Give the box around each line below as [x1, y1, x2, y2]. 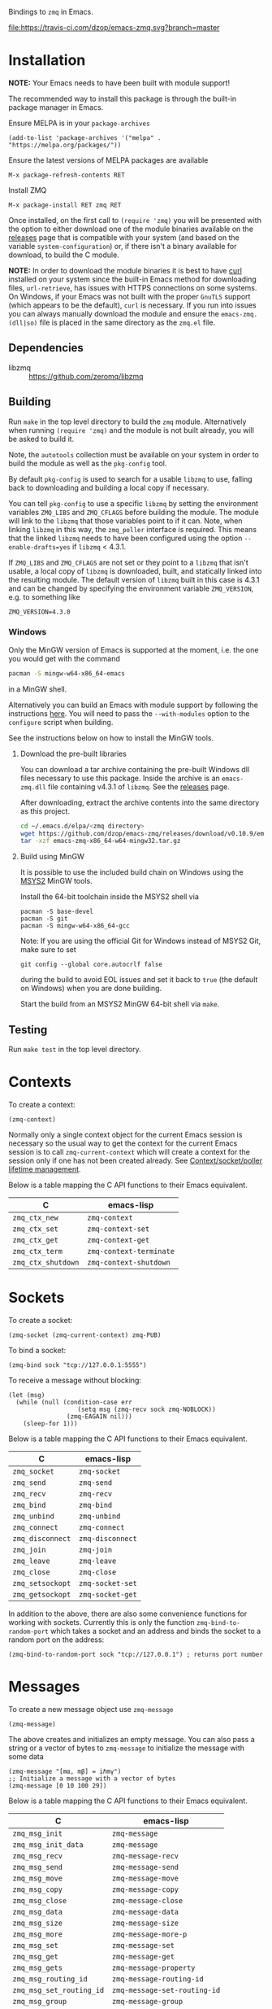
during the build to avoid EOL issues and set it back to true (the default [19, 975, 258, 985]
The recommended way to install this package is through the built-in [8, 94, 237, 103]
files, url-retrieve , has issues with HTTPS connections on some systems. [8, 282, 257, 292]
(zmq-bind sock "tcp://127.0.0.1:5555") [8, 1361, 148, 1369]
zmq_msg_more [12, 1929, 63, 1939]
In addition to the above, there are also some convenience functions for [8, 1609, 248, 1618]
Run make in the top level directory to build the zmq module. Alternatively [8, 417, 247, 426]
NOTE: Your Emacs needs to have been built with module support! [8, 77, 230, 88]
